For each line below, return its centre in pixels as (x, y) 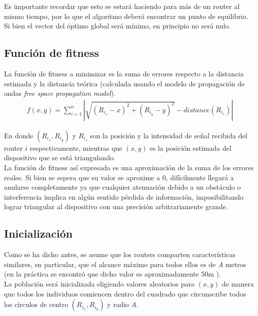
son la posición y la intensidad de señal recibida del (169, 135)
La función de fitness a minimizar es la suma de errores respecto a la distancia (124, 73)
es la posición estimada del (190, 148)
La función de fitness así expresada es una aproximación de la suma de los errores (129, 167)
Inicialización (38, 233)
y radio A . (123, 304)
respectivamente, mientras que (76, 148)
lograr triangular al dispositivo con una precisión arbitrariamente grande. (116, 206)
